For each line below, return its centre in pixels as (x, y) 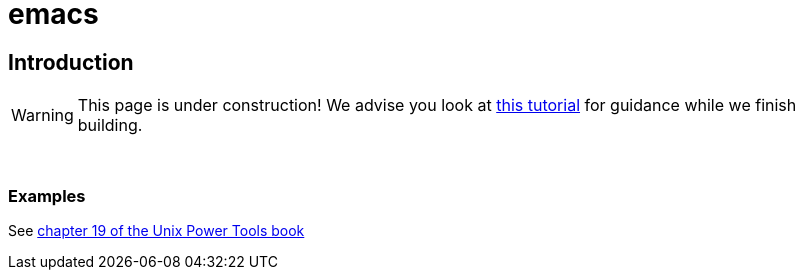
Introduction (71, 62)
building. (110, 125)
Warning (42, 115)
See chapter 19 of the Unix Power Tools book (156, 230)
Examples (47, 195)
